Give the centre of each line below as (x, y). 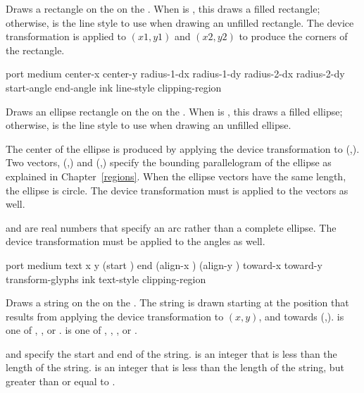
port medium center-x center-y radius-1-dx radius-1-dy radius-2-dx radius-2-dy (175, 74)
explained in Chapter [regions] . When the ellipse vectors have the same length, (176, 176)
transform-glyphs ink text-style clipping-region (106, 279)
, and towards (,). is (301, 316)
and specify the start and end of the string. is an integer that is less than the (171, 353)
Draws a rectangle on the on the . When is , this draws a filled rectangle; (163, 8)
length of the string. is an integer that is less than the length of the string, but (175, 367)
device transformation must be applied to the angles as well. (136, 241)
